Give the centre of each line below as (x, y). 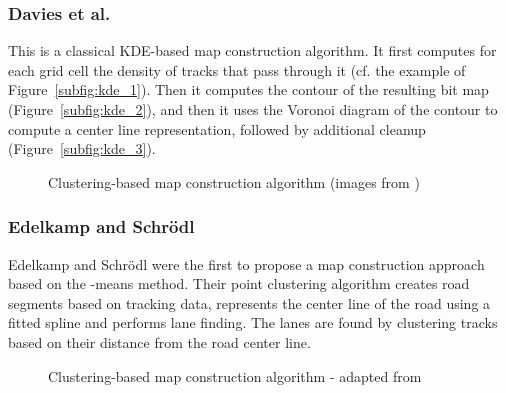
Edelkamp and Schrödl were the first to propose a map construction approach (246, 263)
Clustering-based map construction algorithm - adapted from (235, 375)
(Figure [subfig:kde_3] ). (82, 148)
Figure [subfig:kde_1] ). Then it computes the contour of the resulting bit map (248, 89)
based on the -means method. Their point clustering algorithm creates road (239, 283)
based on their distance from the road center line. (159, 341)
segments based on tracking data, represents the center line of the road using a (249, 302)
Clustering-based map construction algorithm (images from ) (234, 181)
